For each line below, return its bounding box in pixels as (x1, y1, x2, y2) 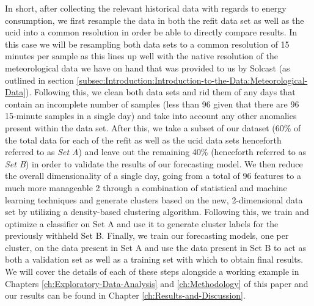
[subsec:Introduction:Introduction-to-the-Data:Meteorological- (76, 73, 308, 86)
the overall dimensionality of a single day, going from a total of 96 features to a (5, 169, 301, 182)
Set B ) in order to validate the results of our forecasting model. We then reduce (5, 157, 303, 170)
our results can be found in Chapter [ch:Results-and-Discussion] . (5, 289, 246, 302)
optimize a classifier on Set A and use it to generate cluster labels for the (5, 217, 279, 230)
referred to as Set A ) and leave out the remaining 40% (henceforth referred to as (5, 145, 306, 158)
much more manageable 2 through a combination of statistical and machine (5, 181, 287, 194)
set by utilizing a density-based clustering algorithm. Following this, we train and (5, 205, 309, 218)
